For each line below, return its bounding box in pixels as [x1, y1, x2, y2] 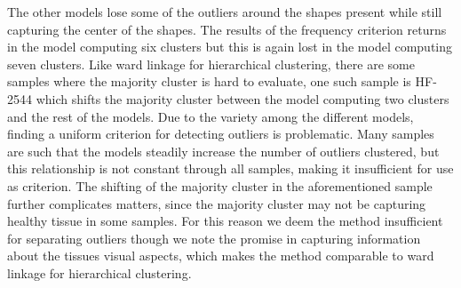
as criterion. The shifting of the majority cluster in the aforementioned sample [7, 176, 433, 195]
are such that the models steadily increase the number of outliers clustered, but [7, 141, 440, 160]
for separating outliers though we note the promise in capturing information [7, 228, 421, 247]
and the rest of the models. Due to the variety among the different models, [7, 107, 414, 125]
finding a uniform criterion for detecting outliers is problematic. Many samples [7, 124, 434, 143]
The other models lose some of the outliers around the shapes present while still [7, 3, 442, 20]
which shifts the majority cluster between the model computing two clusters [36, 89, 449, 108]
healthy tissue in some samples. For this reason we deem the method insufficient [7, 212, 443, 230]
